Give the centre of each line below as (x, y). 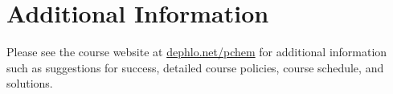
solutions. (30, 83)
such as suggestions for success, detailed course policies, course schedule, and (195, 67)
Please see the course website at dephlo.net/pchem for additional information (197, 52)
